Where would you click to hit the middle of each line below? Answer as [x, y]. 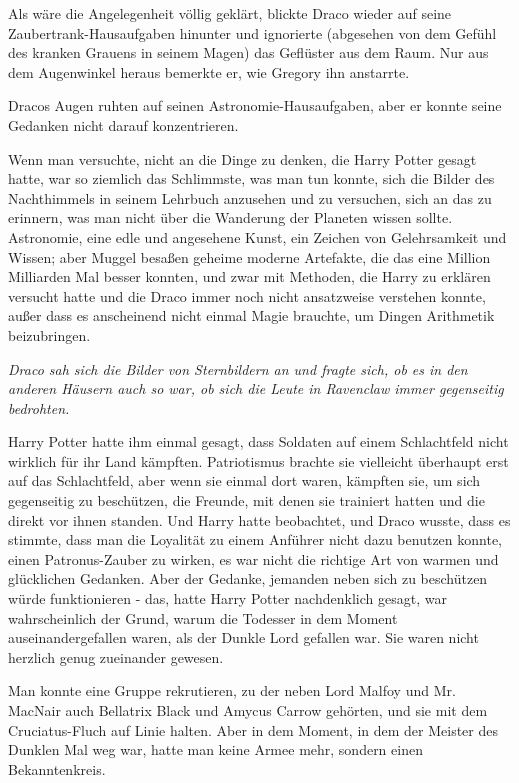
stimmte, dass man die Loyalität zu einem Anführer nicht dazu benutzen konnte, [255, 539]
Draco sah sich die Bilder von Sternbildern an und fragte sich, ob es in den [238, 368]
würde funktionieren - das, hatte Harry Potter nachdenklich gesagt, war [227, 598]
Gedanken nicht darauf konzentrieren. [123, 124]
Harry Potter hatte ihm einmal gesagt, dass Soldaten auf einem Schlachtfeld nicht [258, 441]
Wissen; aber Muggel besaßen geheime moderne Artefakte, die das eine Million [249, 256]
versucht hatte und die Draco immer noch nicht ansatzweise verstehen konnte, [247, 295]
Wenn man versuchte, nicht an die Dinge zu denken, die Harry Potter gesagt [242, 158]
